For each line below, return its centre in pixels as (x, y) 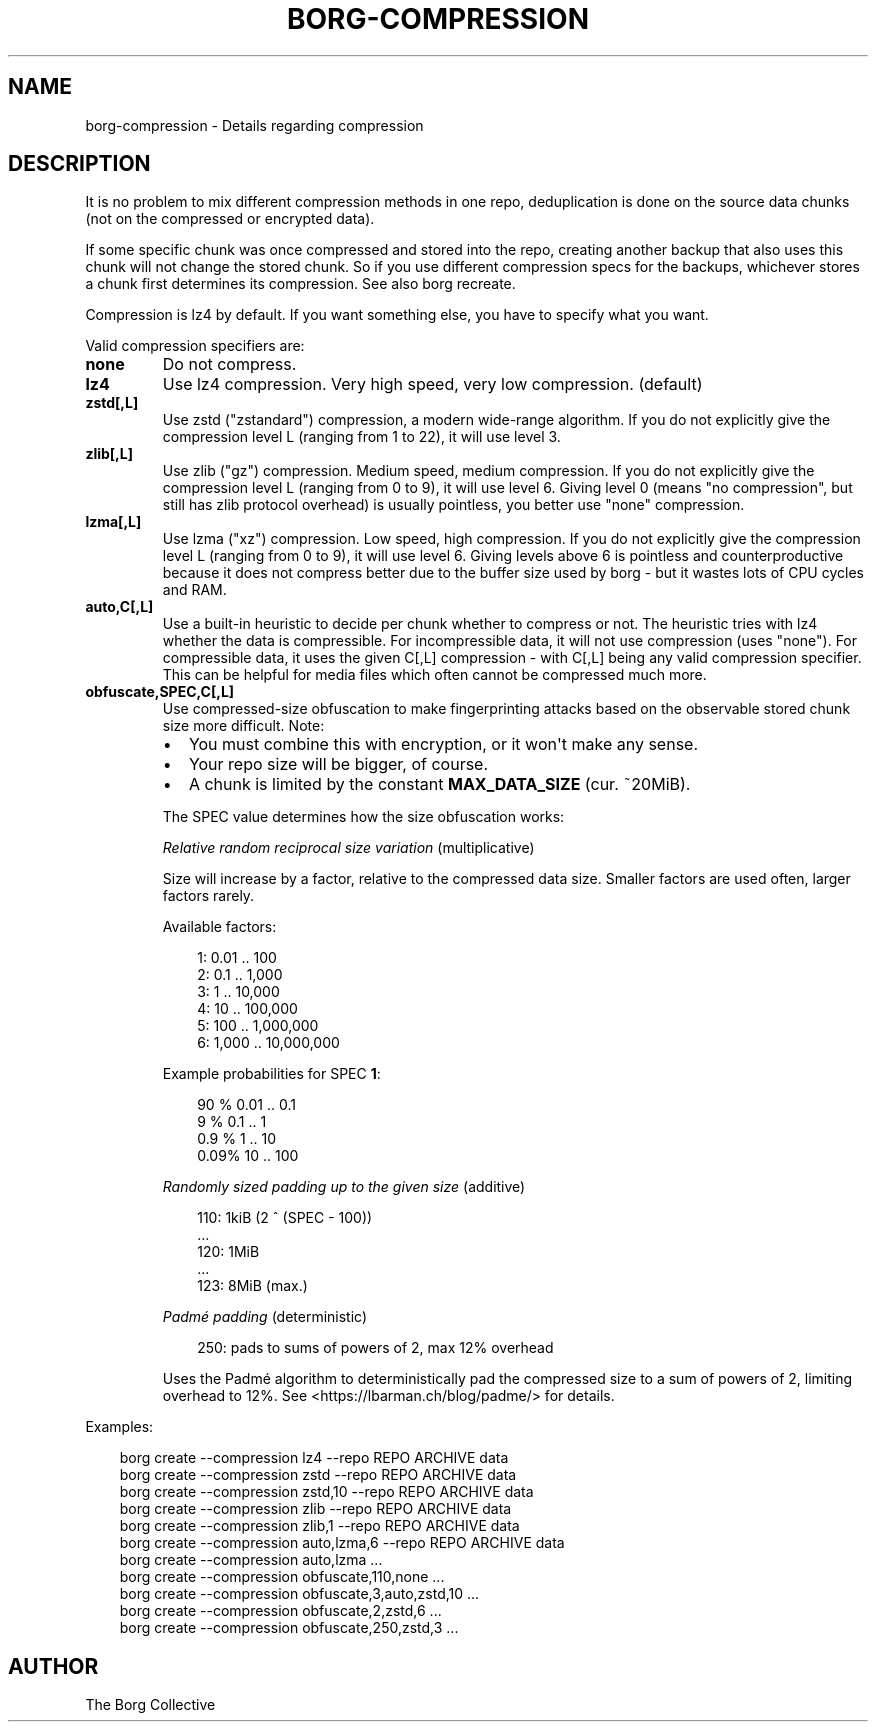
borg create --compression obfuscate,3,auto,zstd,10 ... (299, 1594)
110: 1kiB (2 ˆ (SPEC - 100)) (285, 1218)
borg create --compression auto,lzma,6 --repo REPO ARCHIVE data (342, 1543)
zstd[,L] (112, 403)
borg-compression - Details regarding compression (254, 125)
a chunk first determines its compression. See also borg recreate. (300, 284)
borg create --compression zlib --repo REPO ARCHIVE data (315, 1509)
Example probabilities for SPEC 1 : (271, 1074)
